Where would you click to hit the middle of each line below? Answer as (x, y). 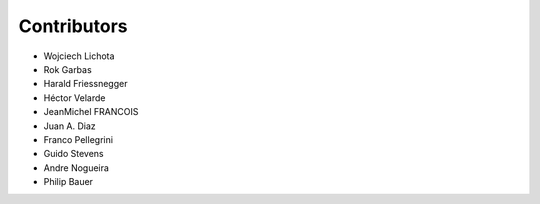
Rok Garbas (67, 69)
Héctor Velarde (74, 97)
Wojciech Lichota (79, 56)
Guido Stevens (73, 154)
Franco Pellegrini (78, 139)
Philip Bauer (68, 182)
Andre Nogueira (76, 167)
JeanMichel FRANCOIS (91, 112)
